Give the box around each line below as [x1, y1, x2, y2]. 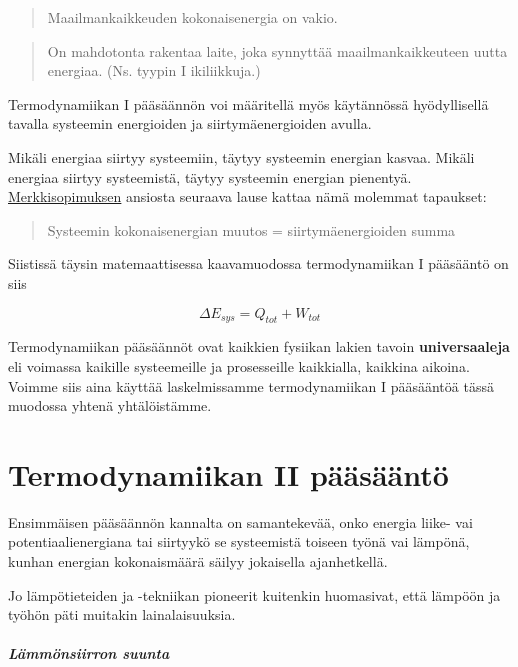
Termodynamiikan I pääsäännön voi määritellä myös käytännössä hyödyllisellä [8, 93, 489, 114]
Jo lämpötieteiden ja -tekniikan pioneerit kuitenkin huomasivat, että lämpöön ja [8, 584, 501, 605]
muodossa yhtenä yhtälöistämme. [8, 395, 212, 416]
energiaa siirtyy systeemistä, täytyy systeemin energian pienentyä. [8, 166, 412, 187]
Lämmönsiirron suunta [8, 643, 170, 664]
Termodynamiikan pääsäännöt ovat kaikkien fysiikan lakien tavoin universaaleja [8, 336, 510, 357]
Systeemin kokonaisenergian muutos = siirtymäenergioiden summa [47, 219, 456, 240]
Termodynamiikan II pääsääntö [8, 453, 449, 494]
